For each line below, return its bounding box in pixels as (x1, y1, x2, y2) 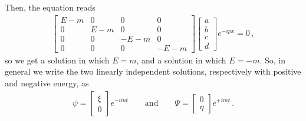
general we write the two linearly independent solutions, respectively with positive (5, 65, 301, 78)
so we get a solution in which (5, 53, 110, 66)
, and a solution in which (136, 53, 226, 66)
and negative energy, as (5, 76, 89, 89)
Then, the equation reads (5, 1, 96, 13)
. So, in (259, 53, 286, 66)
